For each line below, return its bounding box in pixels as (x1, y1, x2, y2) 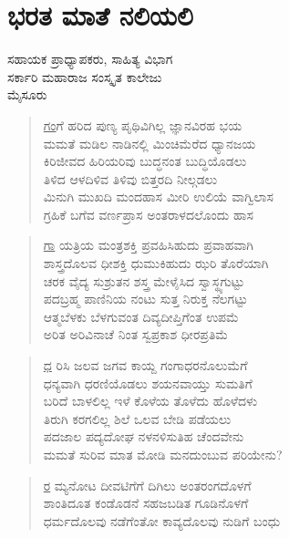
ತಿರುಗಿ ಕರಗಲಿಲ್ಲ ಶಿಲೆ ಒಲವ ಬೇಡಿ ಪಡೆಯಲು (43, 409, 232, 428)
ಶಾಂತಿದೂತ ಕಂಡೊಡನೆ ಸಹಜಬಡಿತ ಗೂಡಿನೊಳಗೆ (43, 493, 249, 512)
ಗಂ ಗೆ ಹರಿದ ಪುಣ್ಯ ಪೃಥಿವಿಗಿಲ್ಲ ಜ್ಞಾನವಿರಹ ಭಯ (43, 115, 243, 134)
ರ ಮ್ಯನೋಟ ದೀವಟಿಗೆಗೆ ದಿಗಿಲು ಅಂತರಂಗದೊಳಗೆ (43, 475, 252, 494)
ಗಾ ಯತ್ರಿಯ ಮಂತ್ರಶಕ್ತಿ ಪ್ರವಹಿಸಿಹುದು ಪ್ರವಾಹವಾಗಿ (43, 235, 253, 254)
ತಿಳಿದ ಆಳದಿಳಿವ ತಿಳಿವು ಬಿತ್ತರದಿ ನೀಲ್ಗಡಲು (43, 169, 218, 188)
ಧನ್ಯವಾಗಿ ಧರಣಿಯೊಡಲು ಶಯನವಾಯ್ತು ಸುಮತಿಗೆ (43, 373, 253, 392)
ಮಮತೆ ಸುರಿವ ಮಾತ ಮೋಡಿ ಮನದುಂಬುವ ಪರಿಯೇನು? (43, 445, 283, 463)
